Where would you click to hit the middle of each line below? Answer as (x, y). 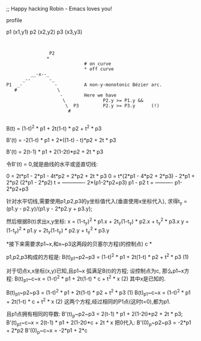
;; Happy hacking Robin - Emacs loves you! (59, 9)
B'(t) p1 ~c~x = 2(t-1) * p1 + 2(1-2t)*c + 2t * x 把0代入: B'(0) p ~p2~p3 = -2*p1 (99, 323)
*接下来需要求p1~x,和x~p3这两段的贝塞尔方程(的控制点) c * (79, 244)
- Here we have (88, 95)
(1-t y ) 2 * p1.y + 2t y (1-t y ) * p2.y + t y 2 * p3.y (58, 230)
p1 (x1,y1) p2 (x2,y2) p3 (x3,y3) (44, 32)
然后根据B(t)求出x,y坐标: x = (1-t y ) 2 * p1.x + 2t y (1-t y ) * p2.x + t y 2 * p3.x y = (98, 222)
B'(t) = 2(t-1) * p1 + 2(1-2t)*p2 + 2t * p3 (55, 152)
